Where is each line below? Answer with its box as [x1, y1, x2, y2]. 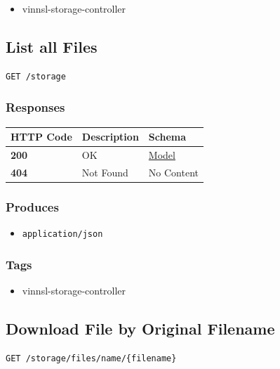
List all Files [6, 35, 98, 57]
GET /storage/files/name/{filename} [6, 353, 177, 363]
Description [81, 129, 139, 144]
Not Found [81, 164, 128, 179]
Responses [6, 98, 65, 116]
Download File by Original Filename [6, 317, 275, 339]
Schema [148, 129, 187, 144]
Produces [6, 198, 59, 215]
